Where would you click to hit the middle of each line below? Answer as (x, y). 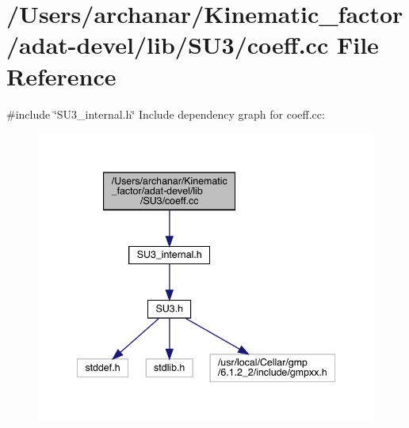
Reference (61, 76)
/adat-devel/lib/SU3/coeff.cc (168, 45)
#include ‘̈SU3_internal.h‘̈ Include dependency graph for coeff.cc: (166, 114)
